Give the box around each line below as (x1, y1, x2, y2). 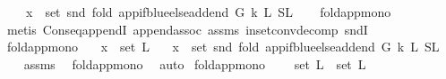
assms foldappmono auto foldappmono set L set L (23, 54, 366, 73)
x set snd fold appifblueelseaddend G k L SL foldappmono (25, 3, 391, 20)
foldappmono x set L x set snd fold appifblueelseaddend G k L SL (6, 37, 440, 56)
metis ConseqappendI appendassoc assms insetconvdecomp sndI (6, 20, 368, 38)
